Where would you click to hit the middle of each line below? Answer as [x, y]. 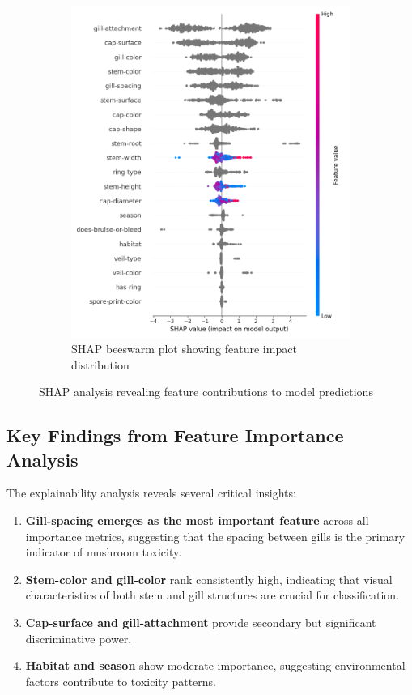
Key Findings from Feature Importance [175, 435]
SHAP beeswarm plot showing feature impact [184, 349]
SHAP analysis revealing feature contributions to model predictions [206, 392]
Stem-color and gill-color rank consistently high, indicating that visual [209, 579]
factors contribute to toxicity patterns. [121, 681]
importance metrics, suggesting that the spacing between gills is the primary [215, 536]
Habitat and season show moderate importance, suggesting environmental [215, 665]
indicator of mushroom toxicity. [104, 552]
